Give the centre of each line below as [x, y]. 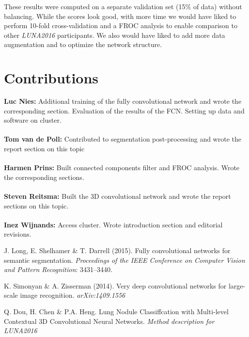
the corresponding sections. [44, 177]
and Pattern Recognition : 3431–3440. [58, 269]
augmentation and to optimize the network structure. [83, 44]
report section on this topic [44, 149]
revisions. [18, 234]
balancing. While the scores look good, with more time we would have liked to [120, 16]
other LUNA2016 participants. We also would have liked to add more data [115, 35]
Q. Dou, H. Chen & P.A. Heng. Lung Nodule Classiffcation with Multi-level [116, 311]
